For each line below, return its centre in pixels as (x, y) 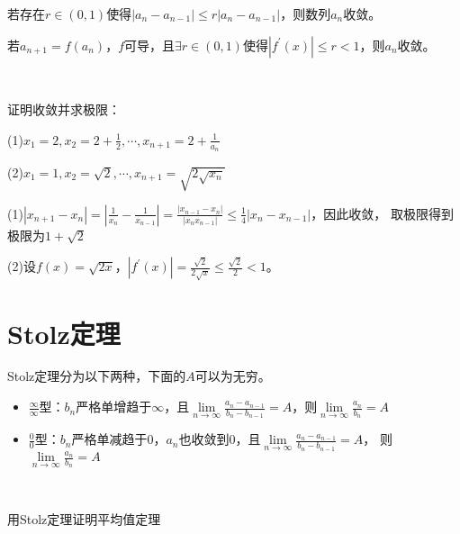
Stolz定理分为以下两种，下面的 (97, 376)
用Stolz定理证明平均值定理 (84, 519)
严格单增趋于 (114, 407)
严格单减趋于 (109, 439)
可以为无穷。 (233, 376)
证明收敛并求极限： (64, 109)
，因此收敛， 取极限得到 (382, 213)
